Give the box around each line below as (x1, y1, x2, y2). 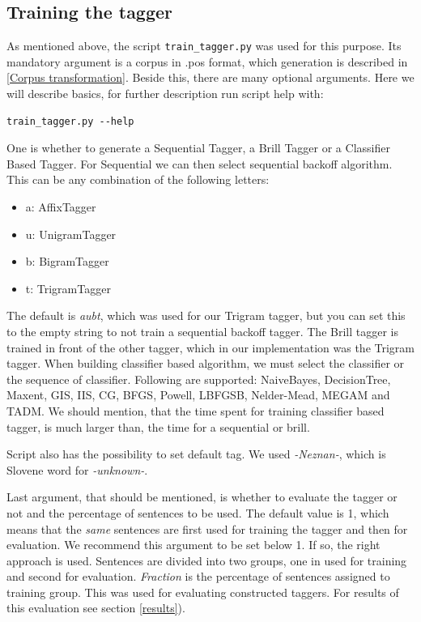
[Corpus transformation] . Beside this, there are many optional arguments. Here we (6, 69, 415, 86)
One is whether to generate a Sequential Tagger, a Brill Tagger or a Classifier (6, 139, 390, 156)
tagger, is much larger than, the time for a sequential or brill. (6, 418, 310, 435)
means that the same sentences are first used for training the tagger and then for (6, 520, 408, 537)
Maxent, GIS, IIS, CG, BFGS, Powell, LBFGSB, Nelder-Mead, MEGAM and (6, 386, 390, 403)
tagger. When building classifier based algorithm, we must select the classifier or (6, 355, 405, 372)
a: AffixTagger (25, 198, 96, 215)
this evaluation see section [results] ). (6, 599, 185, 616)
